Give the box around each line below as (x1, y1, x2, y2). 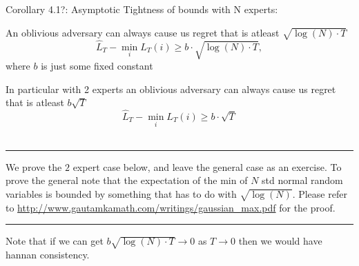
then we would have (238, 234, 322, 248)
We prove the (6, 159, 62, 174)
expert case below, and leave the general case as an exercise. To (72, 159, 342, 174)
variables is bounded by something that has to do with (6, 186, 237, 201)
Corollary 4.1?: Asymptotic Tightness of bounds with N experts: (6, 2, 278, 16)
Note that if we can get (6, 234, 104, 248)
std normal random (262, 173, 343, 187)
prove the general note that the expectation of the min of (6, 173, 248, 187)
